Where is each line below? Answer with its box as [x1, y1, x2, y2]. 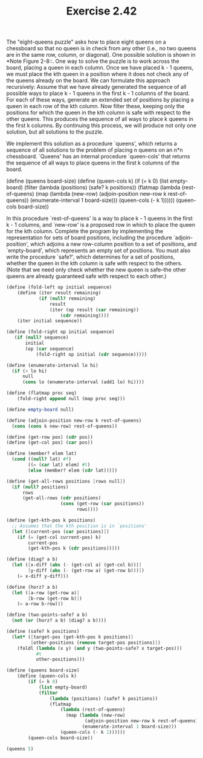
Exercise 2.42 [66, 4, 137, 18]
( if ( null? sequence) [14, 334, 69, 341]
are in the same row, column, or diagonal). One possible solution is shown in [6, 51, 196, 59]
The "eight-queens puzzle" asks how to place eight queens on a [6, 38, 166, 46]
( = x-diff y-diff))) [17, 573, 69, 579]
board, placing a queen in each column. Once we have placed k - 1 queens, [6, 64, 194, 71]
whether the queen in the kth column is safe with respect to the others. [6, 260, 183, 267]
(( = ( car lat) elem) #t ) [28, 462, 91, 468]
